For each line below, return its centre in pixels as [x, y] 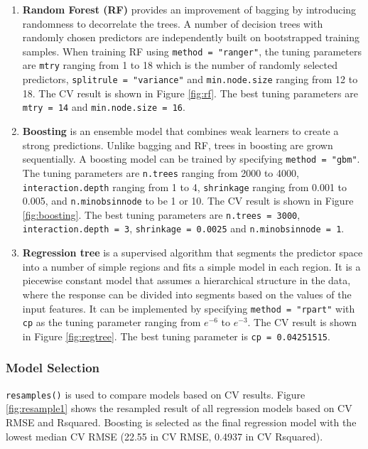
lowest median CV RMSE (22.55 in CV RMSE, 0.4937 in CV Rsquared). [164, 436]
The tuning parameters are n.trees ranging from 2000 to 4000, [161, 172]
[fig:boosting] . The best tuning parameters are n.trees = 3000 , [161, 214]
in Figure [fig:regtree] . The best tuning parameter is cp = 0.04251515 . [176, 336]
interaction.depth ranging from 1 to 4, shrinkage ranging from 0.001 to [185, 186]
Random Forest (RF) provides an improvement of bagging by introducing [189, 9]
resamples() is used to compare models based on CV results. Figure [156, 394]
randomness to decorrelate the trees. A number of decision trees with [173, 23]
